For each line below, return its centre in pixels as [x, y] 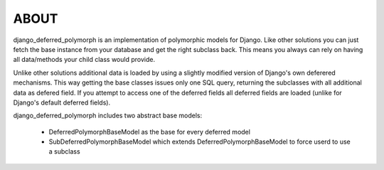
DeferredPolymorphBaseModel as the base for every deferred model [149, 132]
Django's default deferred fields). [62, 102]
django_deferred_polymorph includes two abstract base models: [108, 116]
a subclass [65, 152]
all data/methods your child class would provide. [84, 60]
